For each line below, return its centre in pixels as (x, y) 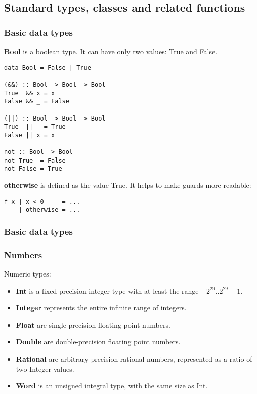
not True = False (35, 160)
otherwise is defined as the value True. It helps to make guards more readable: (128, 185)
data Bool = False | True (48, 68)
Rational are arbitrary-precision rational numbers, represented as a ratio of (134, 359)
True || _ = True (35, 127)
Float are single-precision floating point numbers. (93, 324)
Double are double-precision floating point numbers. (98, 342)
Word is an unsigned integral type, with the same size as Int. (112, 386)
